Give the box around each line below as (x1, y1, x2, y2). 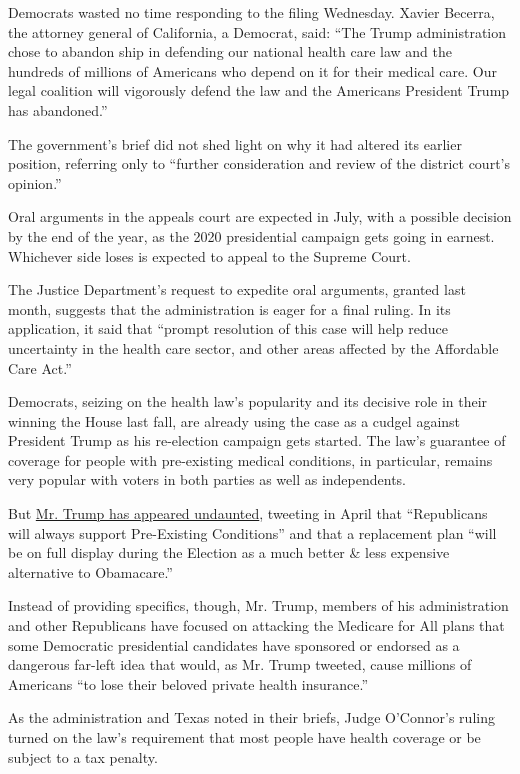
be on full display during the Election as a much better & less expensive (8, 542, 450, 563)
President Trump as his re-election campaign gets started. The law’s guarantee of (8, 430, 506, 451)
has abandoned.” (8, 99, 108, 120)
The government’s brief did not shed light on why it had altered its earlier (8, 133, 462, 154)
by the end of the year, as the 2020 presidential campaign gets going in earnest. (8, 225, 495, 246)
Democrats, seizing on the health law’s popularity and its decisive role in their (8, 391, 488, 412)
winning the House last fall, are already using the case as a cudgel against (8, 410, 461, 431)
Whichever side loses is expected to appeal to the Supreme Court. (8, 245, 411, 266)
